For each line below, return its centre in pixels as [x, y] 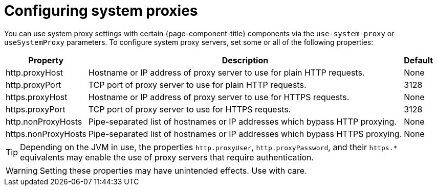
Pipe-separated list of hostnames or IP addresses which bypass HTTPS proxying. [245, 134]
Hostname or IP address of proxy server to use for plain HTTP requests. [226, 72]
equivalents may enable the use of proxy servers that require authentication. [167, 157]
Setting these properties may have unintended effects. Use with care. [173, 170]
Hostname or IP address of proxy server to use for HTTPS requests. [219, 97]
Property [46, 60]
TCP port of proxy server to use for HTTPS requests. [190, 109]
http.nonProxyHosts [44, 121]
